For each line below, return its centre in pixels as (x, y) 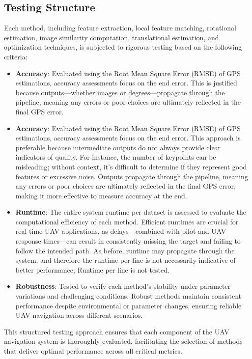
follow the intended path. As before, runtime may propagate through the (125, 250)
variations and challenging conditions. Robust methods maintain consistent (128, 296)
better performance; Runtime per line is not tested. (92, 269)
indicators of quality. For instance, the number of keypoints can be (116, 157)
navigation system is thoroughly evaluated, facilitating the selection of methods (123, 341)
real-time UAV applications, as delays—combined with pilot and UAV (121, 231)
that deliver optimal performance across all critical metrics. (93, 351)
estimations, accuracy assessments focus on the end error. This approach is (128, 138)
